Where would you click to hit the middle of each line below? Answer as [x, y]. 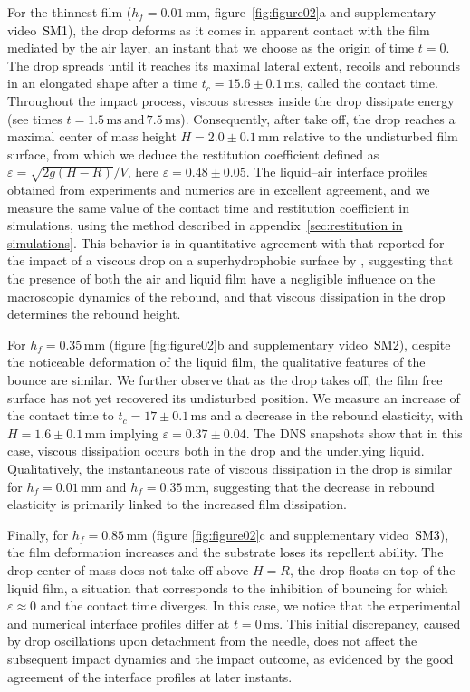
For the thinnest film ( [70, 12]
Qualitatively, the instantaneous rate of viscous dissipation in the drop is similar [230, 469]
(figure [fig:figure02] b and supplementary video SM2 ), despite [280, 344]
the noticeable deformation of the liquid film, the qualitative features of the [216, 362]
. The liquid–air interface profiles [337, 172]
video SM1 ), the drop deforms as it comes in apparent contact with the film [219, 29]
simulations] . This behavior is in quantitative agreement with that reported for [226, 242]
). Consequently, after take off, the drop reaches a [318, 118]
